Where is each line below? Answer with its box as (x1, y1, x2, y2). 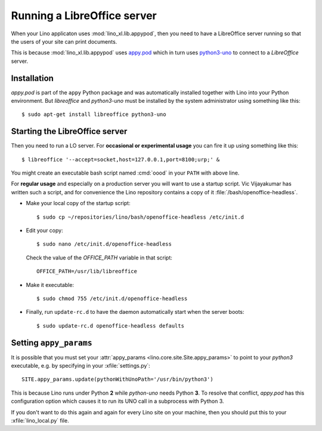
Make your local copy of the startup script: (26, 200, 131, 207)
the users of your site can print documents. (11, 38, 117, 45)
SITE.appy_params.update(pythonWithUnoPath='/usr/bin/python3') (21, 376, 214, 383)
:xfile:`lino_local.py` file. (11, 417, 69, 424)
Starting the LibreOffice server (11, 126, 128, 137)
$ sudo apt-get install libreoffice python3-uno (21, 111, 166, 118)
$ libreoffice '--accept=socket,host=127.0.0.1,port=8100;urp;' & (21, 156, 220, 163)
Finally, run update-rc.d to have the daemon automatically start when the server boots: (26, 308, 244, 316)
